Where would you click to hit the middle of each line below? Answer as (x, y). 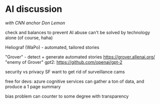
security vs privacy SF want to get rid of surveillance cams (65, 72)
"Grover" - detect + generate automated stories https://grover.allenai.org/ (80, 57)
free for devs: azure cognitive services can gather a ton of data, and (75, 81)
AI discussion (34, 9)
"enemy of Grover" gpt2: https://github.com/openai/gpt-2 (64, 62)
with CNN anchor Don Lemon (35, 23)
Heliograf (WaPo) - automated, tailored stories (52, 47)
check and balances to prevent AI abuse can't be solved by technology (78, 32)
